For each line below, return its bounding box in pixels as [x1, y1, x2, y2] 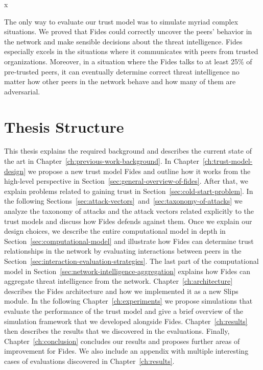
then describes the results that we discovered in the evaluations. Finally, [4, 326, 230, 336]
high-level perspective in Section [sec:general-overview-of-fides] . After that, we [4, 176, 248, 186]
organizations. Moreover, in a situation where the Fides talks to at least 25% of [4, 56, 252, 66]
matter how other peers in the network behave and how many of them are [4, 76, 236, 87]
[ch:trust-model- [202, 156, 253, 166]
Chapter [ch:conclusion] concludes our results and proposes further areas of [4, 335, 240, 346]
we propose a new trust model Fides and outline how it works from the [28, 165, 251, 176]
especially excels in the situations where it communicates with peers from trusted [4, 46, 258, 57]
